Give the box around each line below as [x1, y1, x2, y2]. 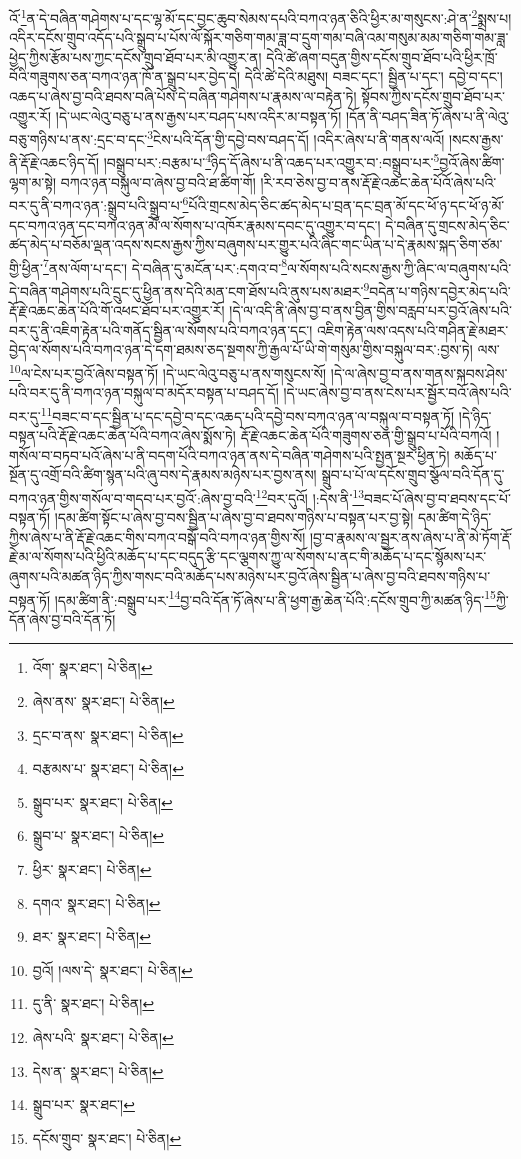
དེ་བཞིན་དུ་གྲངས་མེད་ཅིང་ [385, 214, 510, 235]
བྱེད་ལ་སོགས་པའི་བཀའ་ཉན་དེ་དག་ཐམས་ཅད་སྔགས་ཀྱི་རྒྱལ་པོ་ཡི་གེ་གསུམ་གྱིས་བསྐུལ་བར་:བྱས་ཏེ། [9, 339, 473, 360]
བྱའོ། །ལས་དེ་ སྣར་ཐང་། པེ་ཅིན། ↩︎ [32, 959, 193, 980]
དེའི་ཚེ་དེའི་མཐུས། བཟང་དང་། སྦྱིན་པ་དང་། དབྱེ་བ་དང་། [244, 66, 503, 87]
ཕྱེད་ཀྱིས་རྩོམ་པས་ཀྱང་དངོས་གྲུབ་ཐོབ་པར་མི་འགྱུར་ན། [9, 46, 262, 67]
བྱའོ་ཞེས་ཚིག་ [439, 152, 505, 173]
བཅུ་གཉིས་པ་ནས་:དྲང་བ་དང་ [9, 128, 148, 149]
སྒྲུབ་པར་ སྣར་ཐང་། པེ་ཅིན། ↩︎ [32, 791, 173, 812]
